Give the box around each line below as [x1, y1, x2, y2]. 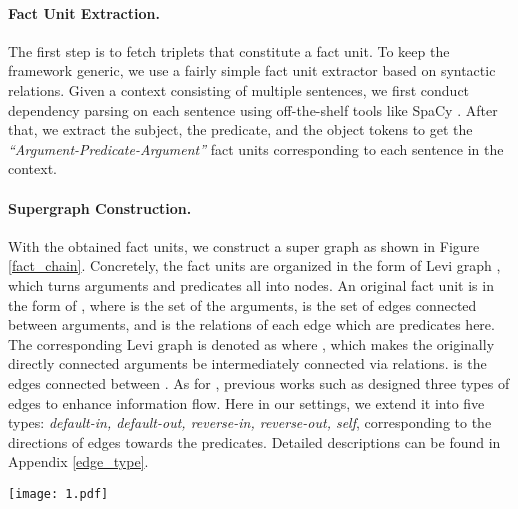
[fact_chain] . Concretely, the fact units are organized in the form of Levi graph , [8, 255, 501, 276]
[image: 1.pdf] [8, 486, 109, 501]
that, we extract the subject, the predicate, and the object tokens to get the [8, 119, 473, 140]
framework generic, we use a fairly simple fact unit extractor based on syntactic [8, 60, 496, 81]
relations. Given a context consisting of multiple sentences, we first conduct [8, 79, 470, 100]
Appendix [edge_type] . [8, 451, 149, 472]
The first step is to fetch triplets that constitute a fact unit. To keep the [8, 40, 450, 61]
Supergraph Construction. [8, 197, 192, 218]
